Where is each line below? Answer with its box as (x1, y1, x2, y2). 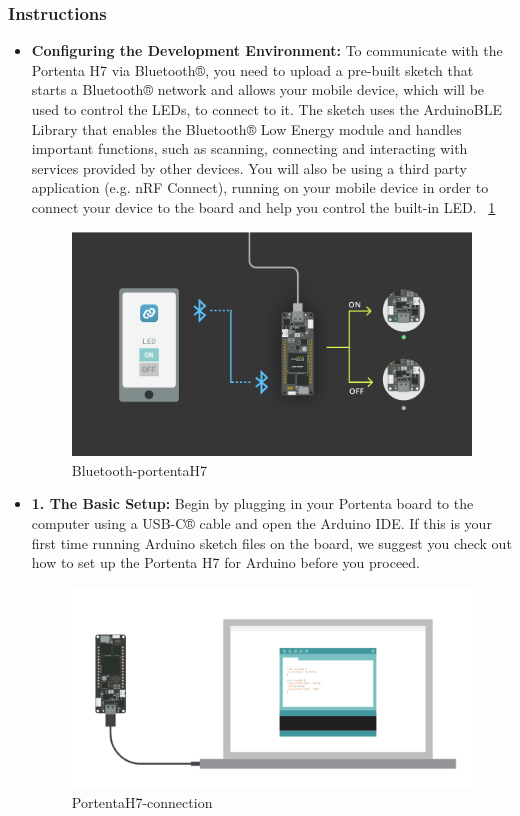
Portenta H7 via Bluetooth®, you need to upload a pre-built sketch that (31, 59, 474, 80)
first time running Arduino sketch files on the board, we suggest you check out (31, 532, 512, 553)
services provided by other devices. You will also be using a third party (31, 157, 467, 178)
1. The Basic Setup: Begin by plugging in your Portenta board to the (31, 493, 474, 514)
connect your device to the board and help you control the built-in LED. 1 (31, 196, 496, 217)
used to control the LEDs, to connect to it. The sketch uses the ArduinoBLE (31, 99, 502, 119)
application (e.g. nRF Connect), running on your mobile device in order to (31, 177, 489, 198)
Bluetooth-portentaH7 (71, 459, 207, 480)
